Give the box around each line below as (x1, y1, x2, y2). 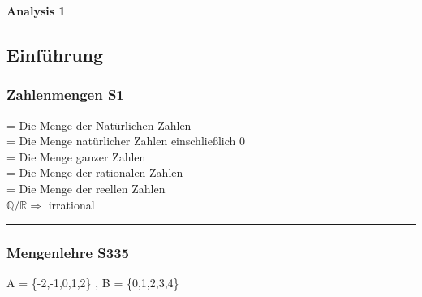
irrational (48, 196, 95, 213)
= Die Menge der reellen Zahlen (6, 179, 166, 196)
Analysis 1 (6, 2, 66, 19)
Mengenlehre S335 (6, 243, 130, 263)
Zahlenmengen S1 (6, 84, 124, 105)
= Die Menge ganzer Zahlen (6, 148, 146, 165)
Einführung (6, 41, 104, 67)
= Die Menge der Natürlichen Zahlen (6, 116, 192, 133)
